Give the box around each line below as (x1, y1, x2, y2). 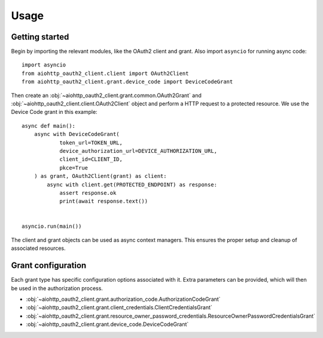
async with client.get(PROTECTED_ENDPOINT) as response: (47, 181, 218, 188)
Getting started (11, 32, 69, 42)
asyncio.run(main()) (22, 223, 82, 230)
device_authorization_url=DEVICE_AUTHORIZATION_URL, (59, 147, 218, 154)
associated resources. (11, 245, 66, 252)
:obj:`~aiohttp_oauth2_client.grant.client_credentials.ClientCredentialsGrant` (26, 304, 212, 311)
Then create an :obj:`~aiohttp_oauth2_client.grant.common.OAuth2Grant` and (11, 92, 202, 99)
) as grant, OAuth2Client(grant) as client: (33, 173, 167, 180)
